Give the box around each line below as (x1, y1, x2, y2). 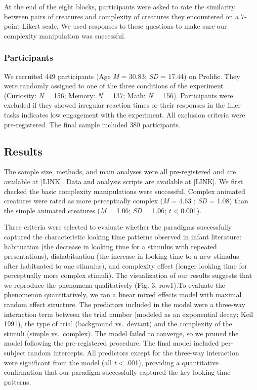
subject (4, 348, 26, 358)
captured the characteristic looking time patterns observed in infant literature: (4, 231, 242, 241)
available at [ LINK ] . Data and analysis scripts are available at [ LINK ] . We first (4, 176, 243, 186)
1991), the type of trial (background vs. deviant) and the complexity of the (4, 318, 232, 329)
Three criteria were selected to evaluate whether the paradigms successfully (4, 222, 232, 232)
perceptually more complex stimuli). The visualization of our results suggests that (4, 270, 252, 280)
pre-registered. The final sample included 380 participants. (4, 119, 181, 129)
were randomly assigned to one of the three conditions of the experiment (4, 80, 224, 91)
